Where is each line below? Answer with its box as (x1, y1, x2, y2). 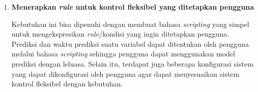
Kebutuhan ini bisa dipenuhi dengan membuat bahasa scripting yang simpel (11, 18, 249, 29)
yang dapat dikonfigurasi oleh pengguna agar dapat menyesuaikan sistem (11, 68, 240, 79)
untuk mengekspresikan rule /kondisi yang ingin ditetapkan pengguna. (11, 28, 230, 39)
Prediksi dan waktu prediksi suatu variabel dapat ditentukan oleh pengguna (11, 38, 249, 49)
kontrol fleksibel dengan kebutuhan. (11, 78, 123, 89)
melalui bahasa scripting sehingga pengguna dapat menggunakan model (11, 48, 235, 59)
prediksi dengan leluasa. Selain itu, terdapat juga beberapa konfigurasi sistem (11, 58, 253, 69)
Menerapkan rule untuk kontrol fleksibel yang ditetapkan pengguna (11, 2, 254, 12)
